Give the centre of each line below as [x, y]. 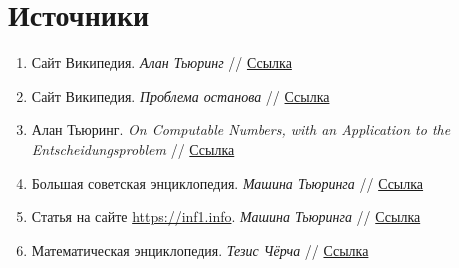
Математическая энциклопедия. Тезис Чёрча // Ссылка [200, 249]
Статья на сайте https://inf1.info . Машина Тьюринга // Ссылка [226, 216]
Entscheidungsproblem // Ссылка [133, 148]
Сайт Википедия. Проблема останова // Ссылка [180, 95]
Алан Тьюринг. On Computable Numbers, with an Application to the [241, 129]
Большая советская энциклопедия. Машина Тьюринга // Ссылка [227, 182]
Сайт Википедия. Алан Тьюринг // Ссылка [161, 62]
